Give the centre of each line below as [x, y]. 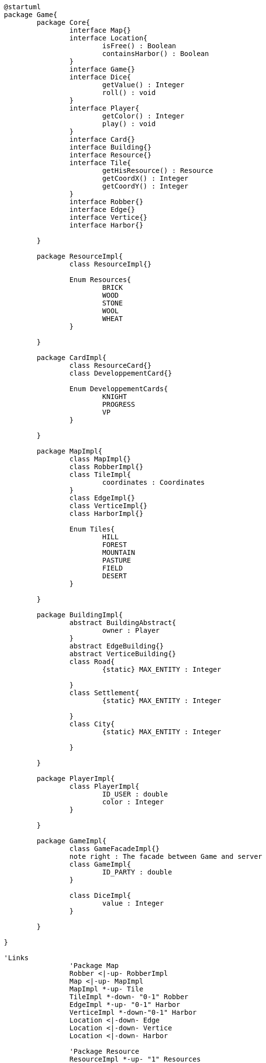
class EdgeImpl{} [102, 498]
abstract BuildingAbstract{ [123, 623]
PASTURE [117, 560]
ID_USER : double [135, 794]
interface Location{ [108, 38]
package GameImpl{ [71, 841]
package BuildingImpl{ [80, 615]
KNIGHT [115, 397]
